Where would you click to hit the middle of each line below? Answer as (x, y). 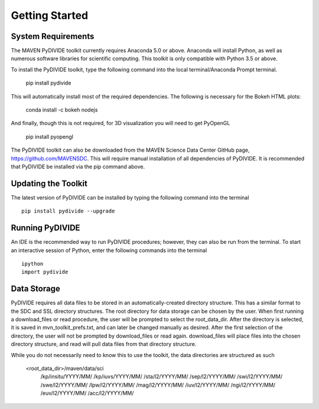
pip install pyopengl (50, 136)
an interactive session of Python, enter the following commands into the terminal (109, 250)
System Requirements (53, 36)
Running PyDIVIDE (45, 228)
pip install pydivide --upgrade (68, 211)
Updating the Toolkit (49, 183)
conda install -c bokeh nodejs (62, 110)
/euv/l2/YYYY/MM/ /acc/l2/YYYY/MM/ (87, 393)
